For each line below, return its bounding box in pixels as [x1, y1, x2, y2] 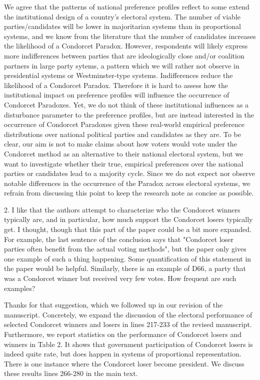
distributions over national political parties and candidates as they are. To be [4, 128, 241, 139]
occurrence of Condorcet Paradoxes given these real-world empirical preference [4, 119, 244, 129]
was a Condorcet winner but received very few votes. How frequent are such [4, 273, 236, 283]
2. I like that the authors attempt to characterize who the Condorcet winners [4, 204, 240, 214]
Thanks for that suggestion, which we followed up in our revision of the [4, 299, 223, 310]
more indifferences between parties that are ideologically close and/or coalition [4, 50, 244, 60]
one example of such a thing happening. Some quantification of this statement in [4, 253, 251, 263]
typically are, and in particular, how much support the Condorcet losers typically [4, 214, 253, 224]
